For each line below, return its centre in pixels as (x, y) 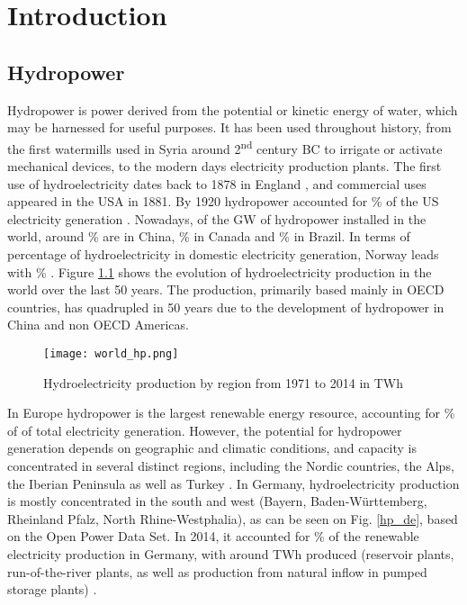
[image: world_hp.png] (111, 353)
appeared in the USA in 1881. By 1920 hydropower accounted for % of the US (223, 201)
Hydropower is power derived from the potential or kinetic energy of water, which (233, 109)
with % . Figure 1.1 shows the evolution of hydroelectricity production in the (220, 271)
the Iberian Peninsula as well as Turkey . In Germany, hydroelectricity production (233, 483)
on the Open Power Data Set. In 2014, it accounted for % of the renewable (213, 536)
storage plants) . (52, 589)
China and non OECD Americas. (98, 325)
